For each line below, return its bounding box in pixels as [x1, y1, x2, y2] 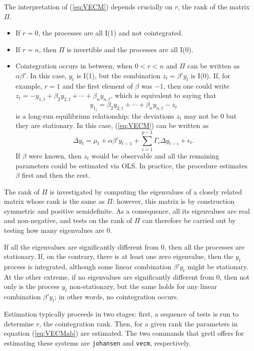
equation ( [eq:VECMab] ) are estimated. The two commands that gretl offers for [4, 328, 244, 338]
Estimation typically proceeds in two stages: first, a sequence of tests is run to [4, 309, 239, 319]
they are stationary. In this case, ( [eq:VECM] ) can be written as [15, 120, 209, 130]
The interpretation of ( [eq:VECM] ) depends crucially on [4, 1, 173, 11]
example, [15, 80, 42, 91]
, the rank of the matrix [178, 1, 250, 11]
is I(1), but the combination [76, 70, 161, 80]
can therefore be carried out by [142, 215, 236, 225]
